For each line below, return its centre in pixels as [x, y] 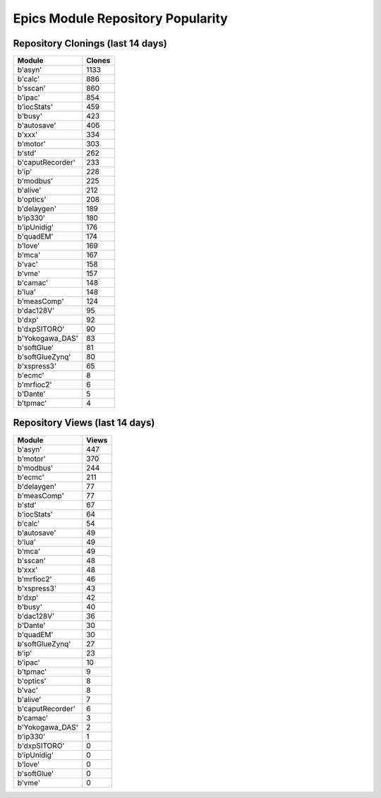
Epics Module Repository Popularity [121, 18]
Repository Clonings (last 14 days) [90, 43]
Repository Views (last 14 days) [84, 423]
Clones [98, 61]
